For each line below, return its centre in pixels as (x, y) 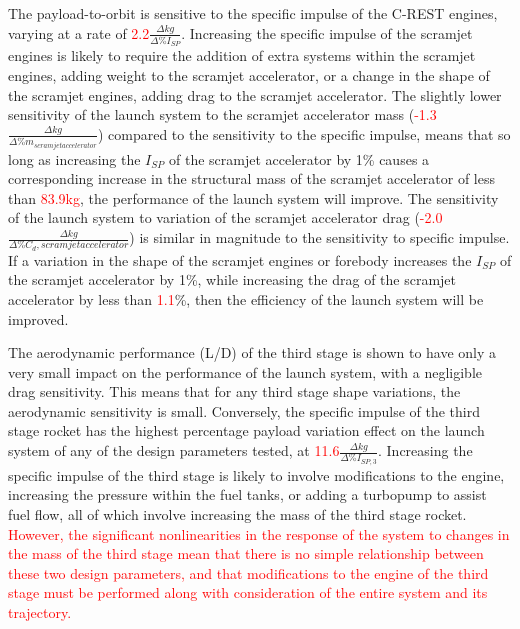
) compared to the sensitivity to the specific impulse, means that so (304, 133)
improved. (38, 318)
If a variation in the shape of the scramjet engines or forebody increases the (240, 259)
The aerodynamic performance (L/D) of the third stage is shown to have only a (252, 352)
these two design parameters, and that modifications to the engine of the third (248, 572)
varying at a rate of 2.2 (79, 32)
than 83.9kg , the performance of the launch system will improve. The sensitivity (253, 197)
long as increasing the (74, 158)
